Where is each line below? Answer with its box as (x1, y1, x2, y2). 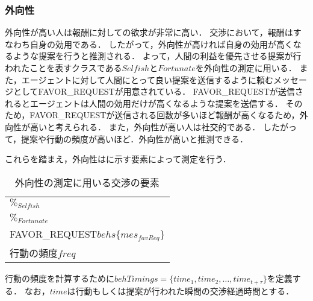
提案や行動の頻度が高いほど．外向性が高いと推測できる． (21, 132, 249, 145)
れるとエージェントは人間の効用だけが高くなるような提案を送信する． (5, 97, 283, 109)
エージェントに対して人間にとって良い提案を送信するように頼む (21, 73, 273, 86)
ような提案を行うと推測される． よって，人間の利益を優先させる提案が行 (13, 49, 302, 62)
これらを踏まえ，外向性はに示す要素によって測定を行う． (5, 153, 231, 165)
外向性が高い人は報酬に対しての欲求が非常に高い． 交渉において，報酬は (5, 26, 293, 39)
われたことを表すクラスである (5, 62, 122, 74)
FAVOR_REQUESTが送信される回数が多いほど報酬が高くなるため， (29, 109, 300, 121)
